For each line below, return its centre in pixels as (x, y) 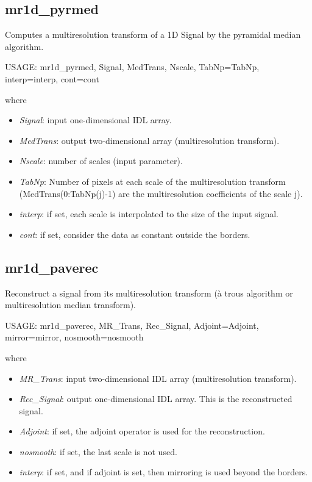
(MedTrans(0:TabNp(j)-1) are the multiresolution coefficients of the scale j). (161, 193)
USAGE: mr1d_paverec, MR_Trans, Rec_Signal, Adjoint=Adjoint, (132, 325)
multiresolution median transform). (70, 305)
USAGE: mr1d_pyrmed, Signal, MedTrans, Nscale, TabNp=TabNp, (132, 67)
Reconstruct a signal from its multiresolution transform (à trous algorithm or (149, 293)
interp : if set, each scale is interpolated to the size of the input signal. (149, 214)
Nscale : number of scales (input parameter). (101, 161)
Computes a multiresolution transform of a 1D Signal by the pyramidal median (153, 34)
